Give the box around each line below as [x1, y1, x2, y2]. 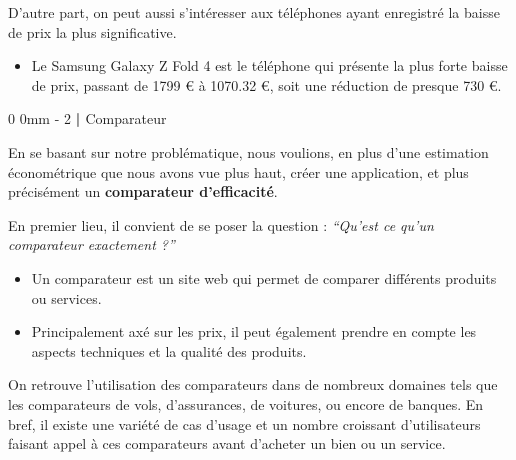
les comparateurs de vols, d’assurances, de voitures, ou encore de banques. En [8, 393, 484, 414]
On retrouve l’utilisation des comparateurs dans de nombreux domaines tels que [8, 374, 498, 395]
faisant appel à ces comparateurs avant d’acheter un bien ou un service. [8, 433, 446, 454]
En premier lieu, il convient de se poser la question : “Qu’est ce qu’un [8, 214, 434, 235]
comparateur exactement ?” [8, 234, 175, 255]
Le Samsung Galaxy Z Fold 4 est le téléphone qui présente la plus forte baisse [31, 55, 508, 76]
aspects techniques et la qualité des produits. [31, 340, 307, 361]
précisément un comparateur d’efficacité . [8, 181, 278, 202]
